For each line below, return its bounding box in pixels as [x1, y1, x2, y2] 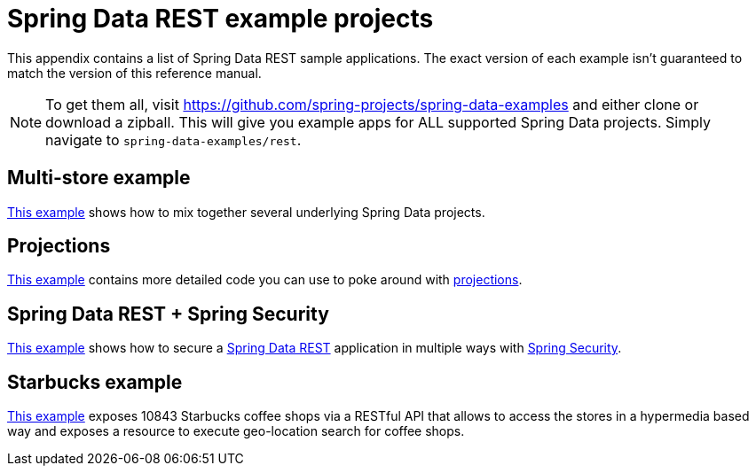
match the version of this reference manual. [7, 65, 262, 81]
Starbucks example [7, 370, 183, 393]
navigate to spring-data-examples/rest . [45, 130, 302, 149]
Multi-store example [7, 167, 191, 190]
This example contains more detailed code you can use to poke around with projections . [7, 272, 523, 288]
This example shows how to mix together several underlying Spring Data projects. [7, 204, 485, 220]
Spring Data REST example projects [7, 4, 434, 34]
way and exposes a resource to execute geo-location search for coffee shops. [7, 423, 465, 439]
